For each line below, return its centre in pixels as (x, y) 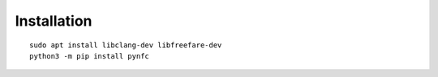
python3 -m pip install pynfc (90, 56)
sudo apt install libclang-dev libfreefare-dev (126, 45)
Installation (54, 21)
